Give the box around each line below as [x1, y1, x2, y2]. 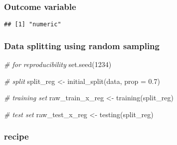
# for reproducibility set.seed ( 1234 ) [4, 59, 112, 70]
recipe [4, 130, 29, 143]
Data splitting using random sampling [4, 39, 160, 52]
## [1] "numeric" [4, 21, 61, 28]
